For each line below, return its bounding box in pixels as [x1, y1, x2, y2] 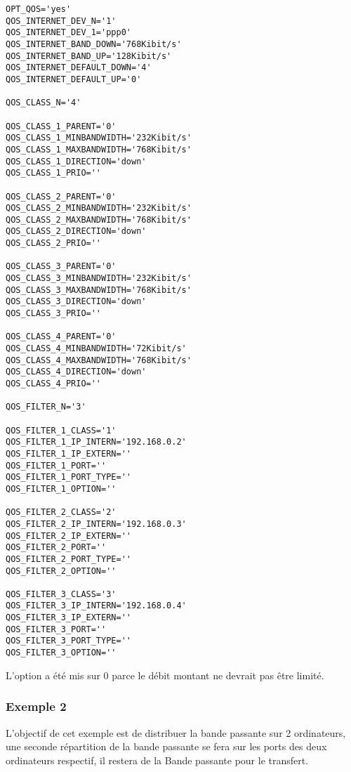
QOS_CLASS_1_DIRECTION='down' [6, 156, 147, 166]
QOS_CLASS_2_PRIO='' [6, 238, 102, 249]
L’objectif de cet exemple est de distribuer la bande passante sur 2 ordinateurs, [6, 725, 346, 740]
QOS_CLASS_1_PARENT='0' [6, 121, 117, 131]
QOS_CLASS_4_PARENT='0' [6, 332, 117, 342]
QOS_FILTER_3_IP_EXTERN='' [6, 613, 131, 623]
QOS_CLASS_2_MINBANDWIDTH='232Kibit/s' [6, 203, 192, 214]
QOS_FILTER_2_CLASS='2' [6, 507, 117, 518]
